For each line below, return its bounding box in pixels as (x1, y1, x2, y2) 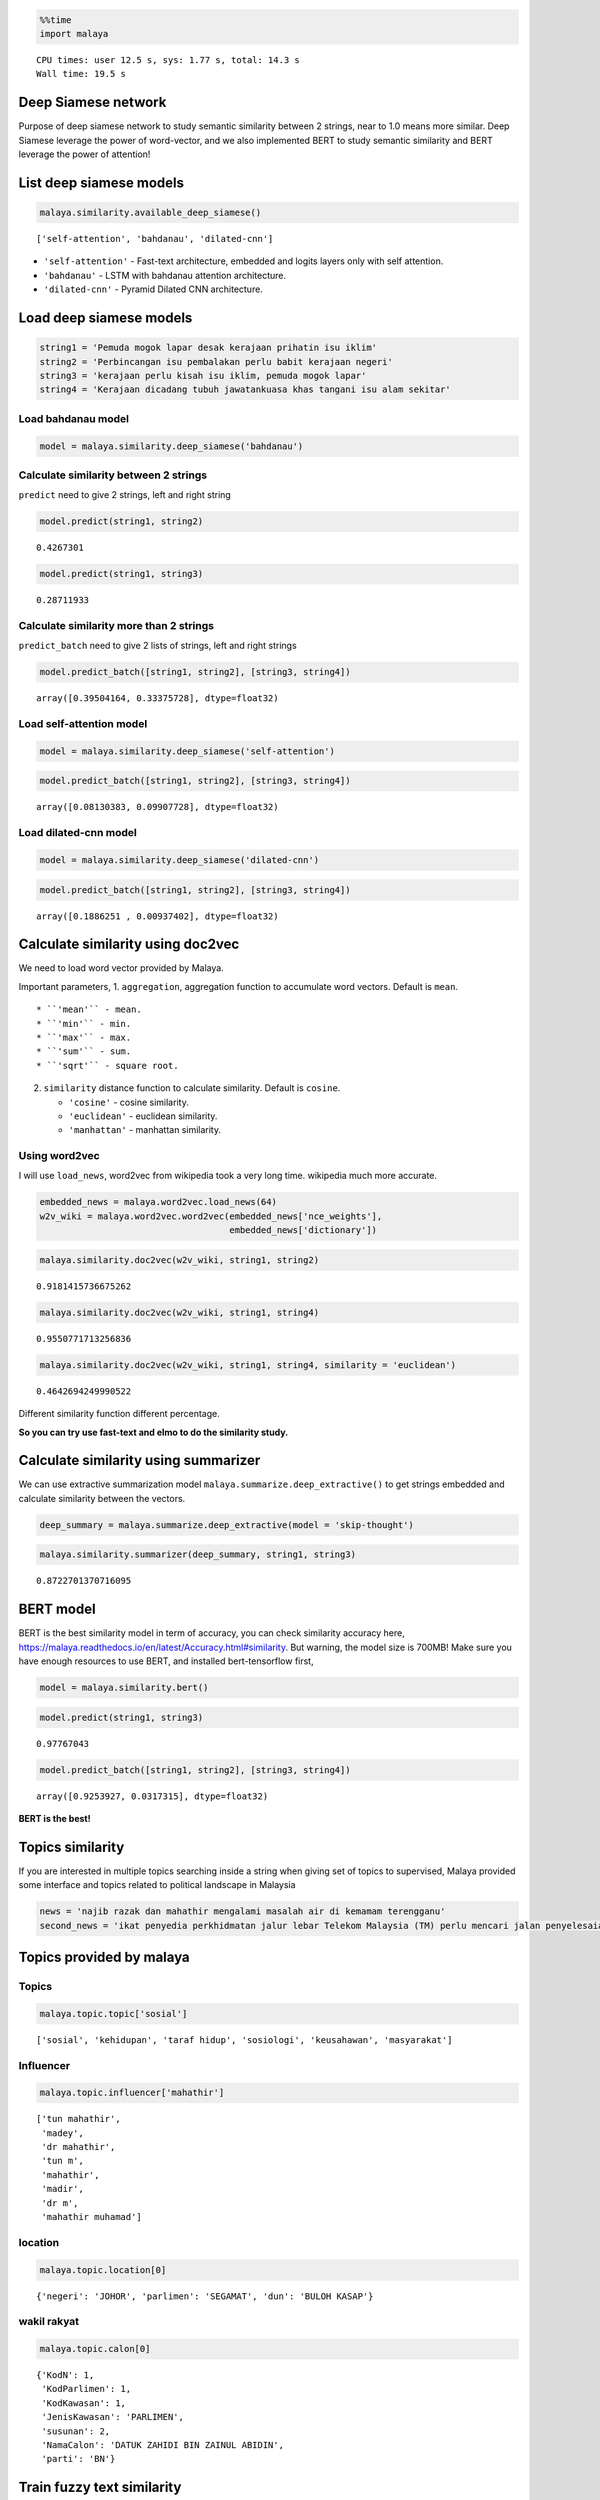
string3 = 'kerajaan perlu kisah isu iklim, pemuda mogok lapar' (39, 370, 367, 381)
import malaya (39, 28, 109, 39)
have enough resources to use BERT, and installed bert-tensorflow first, (18, 1655, 314, 1667)
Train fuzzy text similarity (18, 2479, 182, 2496)
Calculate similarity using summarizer (18, 1452, 261, 1469)
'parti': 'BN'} (41, 2453, 116, 2465)
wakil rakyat (18, 2315, 80, 2329)
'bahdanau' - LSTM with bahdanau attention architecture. (43, 269, 287, 281)
